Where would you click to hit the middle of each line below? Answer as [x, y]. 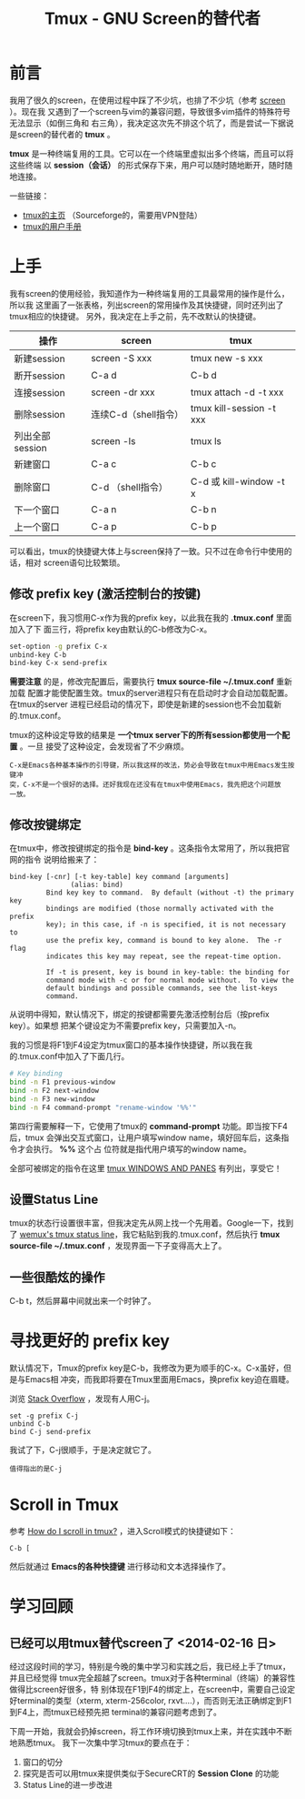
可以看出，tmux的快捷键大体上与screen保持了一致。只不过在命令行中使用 [147, 551]
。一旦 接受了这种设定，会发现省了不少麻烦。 [104, 746]
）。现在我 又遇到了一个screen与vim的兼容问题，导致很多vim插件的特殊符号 [150, 111]
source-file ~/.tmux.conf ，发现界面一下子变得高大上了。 [118, 1246]
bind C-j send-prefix [50, 1432]
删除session [39, 414]
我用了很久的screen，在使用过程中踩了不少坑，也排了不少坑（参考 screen [148, 100]
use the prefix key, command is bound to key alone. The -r [164, 941]
